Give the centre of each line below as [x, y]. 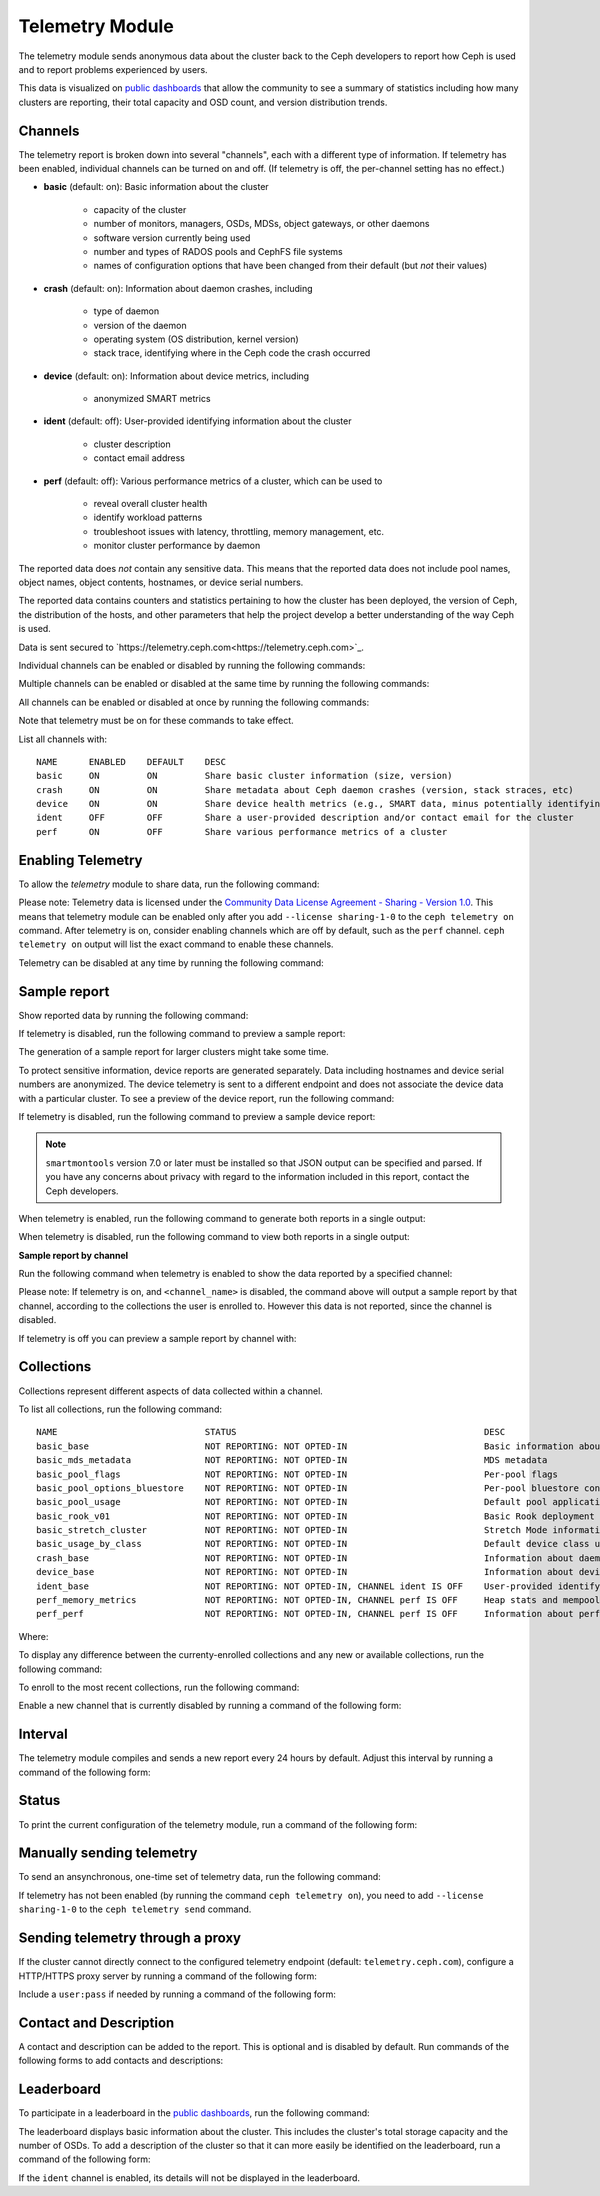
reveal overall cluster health [150, 504]
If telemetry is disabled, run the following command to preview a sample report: [182, 1034]
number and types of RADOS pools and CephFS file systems [218, 251]
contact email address [139, 458]
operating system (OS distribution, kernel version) [196, 339]
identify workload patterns [148, 517]
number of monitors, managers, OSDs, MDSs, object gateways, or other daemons [261, 224]
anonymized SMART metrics [152, 399]
